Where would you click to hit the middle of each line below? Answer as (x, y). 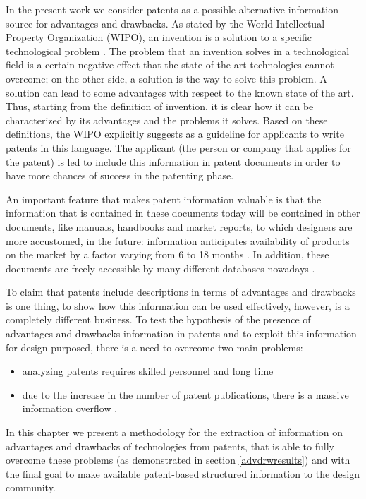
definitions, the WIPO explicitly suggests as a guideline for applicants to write (175, 134)
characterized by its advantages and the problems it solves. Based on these (167, 120)
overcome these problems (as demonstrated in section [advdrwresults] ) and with (178, 460)
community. (31, 487)
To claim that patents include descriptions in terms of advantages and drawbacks (181, 292)
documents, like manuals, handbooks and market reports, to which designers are (179, 226)
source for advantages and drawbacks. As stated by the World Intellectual (165, 23)
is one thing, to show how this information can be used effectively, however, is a (178, 305)
